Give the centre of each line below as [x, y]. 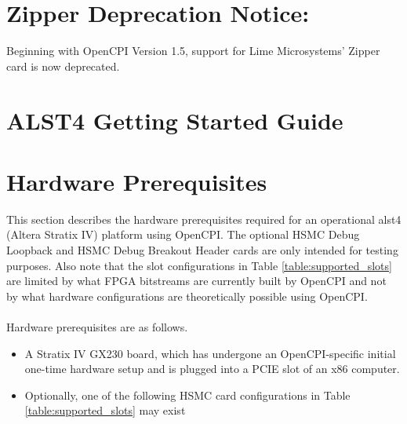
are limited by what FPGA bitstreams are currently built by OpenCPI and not [196, 281]
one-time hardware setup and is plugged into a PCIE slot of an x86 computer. [212, 369]
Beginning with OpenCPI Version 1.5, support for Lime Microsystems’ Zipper [193, 51]
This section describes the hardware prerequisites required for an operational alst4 [204, 219]
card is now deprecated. [63, 66]
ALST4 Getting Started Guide [175, 120]
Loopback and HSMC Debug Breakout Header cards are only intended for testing [202, 250]
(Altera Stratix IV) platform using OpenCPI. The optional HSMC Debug [183, 234]
